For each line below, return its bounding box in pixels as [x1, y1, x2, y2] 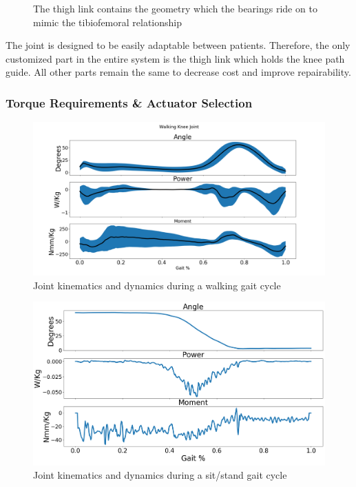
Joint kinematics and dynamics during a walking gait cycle [33, 278, 281, 292]
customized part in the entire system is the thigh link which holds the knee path [6, 51, 345, 65]
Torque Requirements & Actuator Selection [6, 94, 253, 111]
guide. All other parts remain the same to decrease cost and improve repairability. [6, 65, 351, 79]
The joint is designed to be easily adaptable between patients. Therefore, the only [6, 38, 350, 52]
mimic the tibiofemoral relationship [33, 14, 182, 29]
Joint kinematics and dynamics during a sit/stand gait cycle [33, 468, 287, 482]
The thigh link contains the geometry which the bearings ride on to [33, 1, 317, 15]
